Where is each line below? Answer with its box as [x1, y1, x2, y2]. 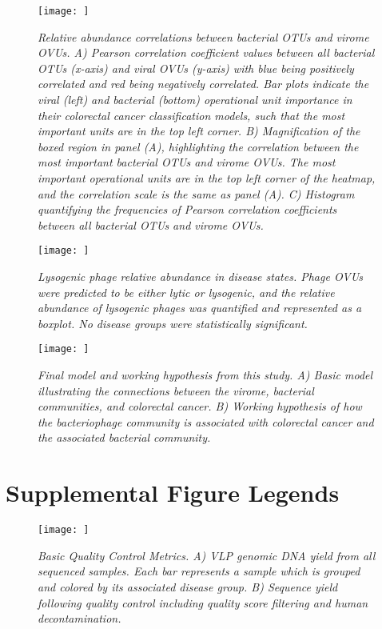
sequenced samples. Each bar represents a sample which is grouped [38, 563, 360, 579]
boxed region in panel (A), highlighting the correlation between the [38, 138, 359, 154]
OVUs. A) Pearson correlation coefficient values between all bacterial [38, 44, 375, 61]
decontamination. [38, 610, 121, 627]
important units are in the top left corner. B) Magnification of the [38, 122, 360, 139]
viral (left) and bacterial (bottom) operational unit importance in [38, 91, 352, 108]
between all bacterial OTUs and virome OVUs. [38, 216, 264, 233]
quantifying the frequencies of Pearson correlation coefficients [38, 201, 337, 218]
